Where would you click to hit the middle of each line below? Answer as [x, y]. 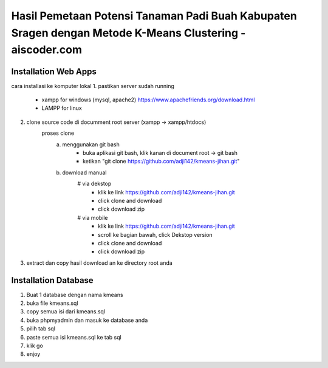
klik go [35, 346]
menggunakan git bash [91, 144]
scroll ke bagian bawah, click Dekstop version [155, 234]
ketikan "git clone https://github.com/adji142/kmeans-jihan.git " [161, 162]
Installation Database [52, 280]
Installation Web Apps [54, 71]
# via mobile [93, 217]
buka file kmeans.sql [52, 303]
